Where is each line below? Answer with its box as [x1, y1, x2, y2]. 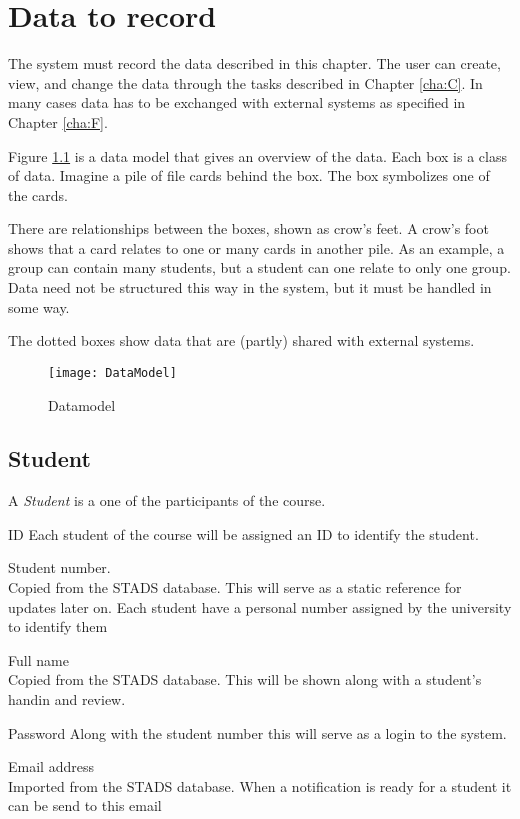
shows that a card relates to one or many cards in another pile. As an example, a [8, 237, 505, 258]
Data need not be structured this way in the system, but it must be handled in [8, 277, 492, 298]
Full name [8, 649, 69, 670]
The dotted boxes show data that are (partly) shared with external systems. [8, 330, 475, 351]
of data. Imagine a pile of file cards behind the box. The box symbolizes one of [8, 165, 490, 186]
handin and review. [8, 689, 126, 710]
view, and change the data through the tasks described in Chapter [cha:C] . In [8, 72, 483, 93]
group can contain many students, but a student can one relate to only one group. [8, 257, 511, 278]
